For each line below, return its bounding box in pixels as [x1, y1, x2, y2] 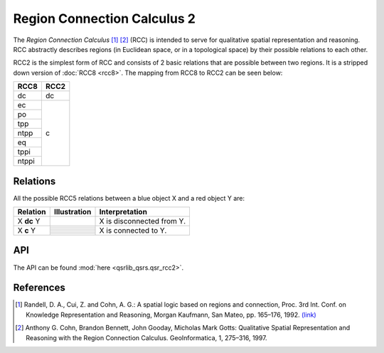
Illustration [53, 207, 92, 217]
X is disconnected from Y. [99, 216, 186, 226]
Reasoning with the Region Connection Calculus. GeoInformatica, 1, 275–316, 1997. [26, 333, 267, 342]
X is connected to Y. [99, 226, 167, 236]
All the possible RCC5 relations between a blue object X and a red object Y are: [13, 194, 245, 202]
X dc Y [17, 216, 41, 226]
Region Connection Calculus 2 [13, 11, 196, 26]
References [13, 282, 65, 294]
